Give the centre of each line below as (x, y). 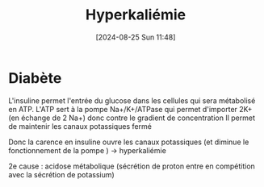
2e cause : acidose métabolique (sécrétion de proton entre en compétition (132, 166)
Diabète (35, 78)
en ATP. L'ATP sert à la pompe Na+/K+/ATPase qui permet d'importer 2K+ (130, 109)
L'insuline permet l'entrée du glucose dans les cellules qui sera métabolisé (132, 100)
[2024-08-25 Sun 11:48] (136, 37)
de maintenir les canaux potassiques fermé (80, 126)
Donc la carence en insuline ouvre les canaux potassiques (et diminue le (129, 142)
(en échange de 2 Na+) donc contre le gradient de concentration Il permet (132, 118)
